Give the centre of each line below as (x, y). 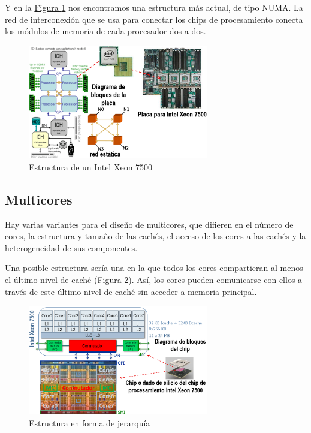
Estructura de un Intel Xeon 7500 (91, 166)
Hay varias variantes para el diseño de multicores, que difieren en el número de (149, 224)
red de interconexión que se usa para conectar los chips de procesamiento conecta (154, 19)
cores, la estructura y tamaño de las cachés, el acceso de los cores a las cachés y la (155, 236)
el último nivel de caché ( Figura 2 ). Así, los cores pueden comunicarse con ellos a (154, 279)
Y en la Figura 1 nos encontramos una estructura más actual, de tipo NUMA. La (154, 7)
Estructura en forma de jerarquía (90, 423)
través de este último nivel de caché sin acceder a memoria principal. (131, 291)
